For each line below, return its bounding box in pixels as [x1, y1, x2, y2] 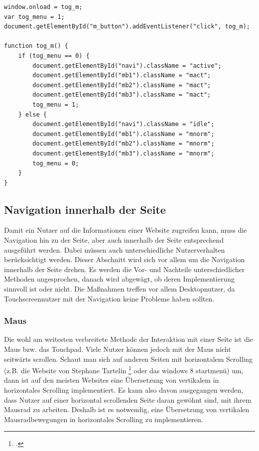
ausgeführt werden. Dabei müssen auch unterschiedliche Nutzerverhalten [4, 244, 225, 255]
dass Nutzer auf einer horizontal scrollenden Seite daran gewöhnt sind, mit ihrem [4, 394, 252, 405]
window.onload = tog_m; [4, 3, 83, 10]
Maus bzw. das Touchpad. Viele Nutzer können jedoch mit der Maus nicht [4, 344, 231, 354]
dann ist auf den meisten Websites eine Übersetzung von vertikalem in [4, 375, 219, 385]
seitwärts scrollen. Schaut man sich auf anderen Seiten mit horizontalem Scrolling [4, 353, 253, 364]
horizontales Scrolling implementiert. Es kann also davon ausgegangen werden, [4, 385, 244, 395]
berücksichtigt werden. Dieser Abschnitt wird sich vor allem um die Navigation [4, 254, 245, 265]
